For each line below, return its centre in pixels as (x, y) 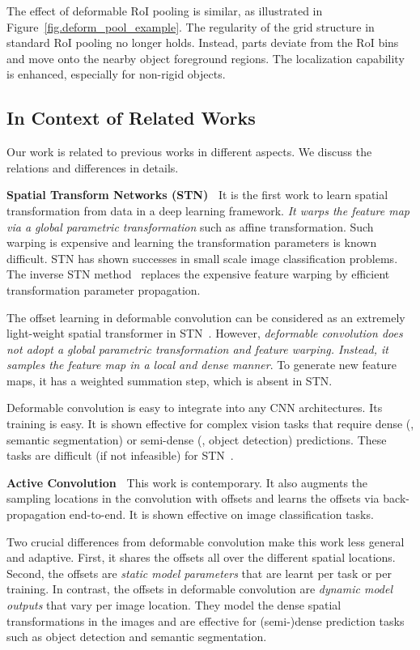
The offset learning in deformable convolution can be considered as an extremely (206, 317)
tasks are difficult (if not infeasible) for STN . (120, 455)
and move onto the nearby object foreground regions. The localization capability (206, 58)
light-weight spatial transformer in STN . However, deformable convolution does (205, 333)
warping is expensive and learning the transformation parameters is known (192, 242)
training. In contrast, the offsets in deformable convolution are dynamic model (200, 589)
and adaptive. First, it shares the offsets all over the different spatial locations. (201, 557)
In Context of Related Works (131, 118)
